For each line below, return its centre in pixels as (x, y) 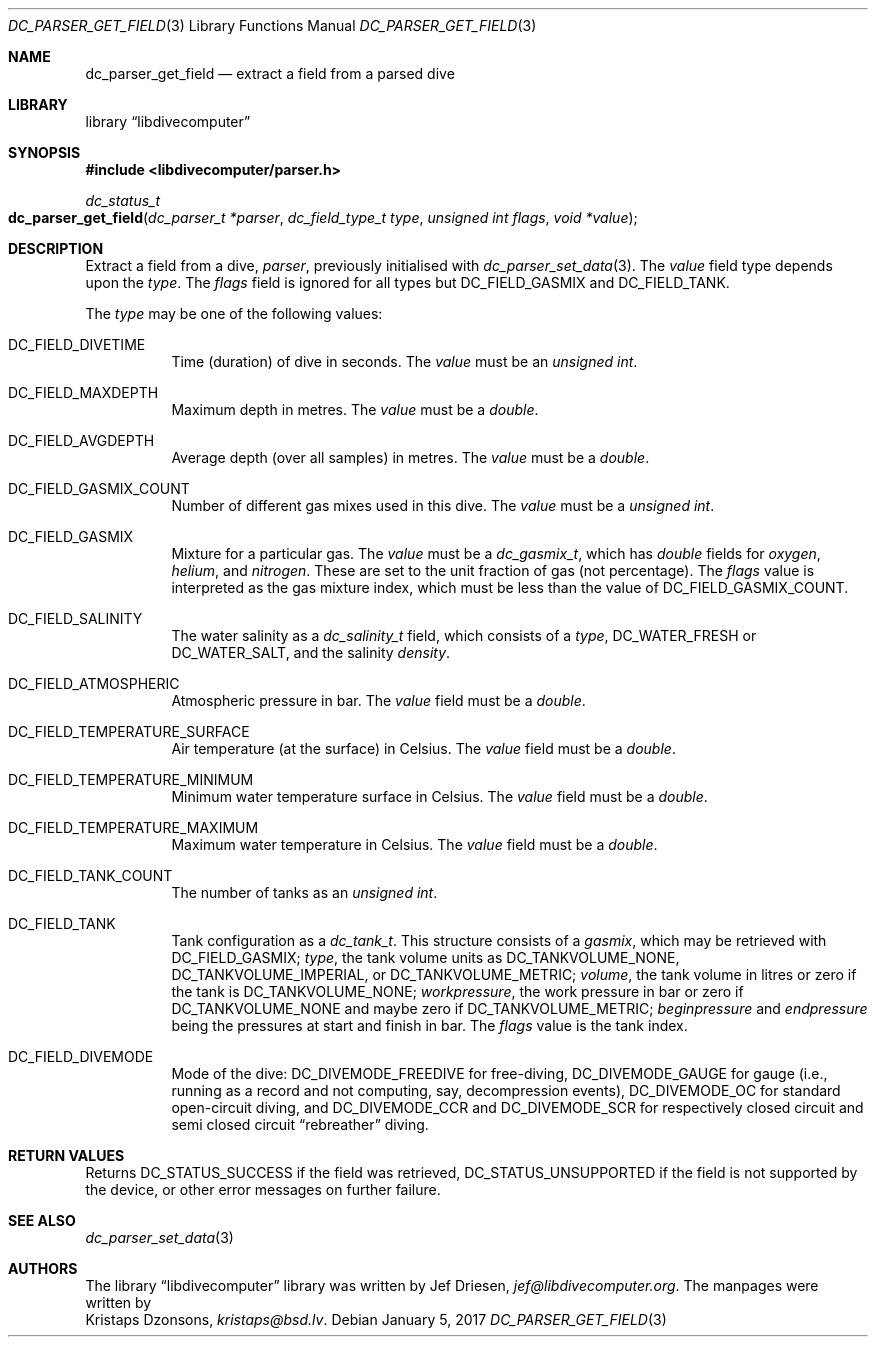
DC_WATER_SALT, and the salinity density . (311, 652)
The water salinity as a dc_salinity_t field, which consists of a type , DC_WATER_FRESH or (464, 635)
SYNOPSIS (44, 152)
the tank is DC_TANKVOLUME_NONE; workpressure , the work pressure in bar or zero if (457, 991)
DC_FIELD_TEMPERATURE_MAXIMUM (133, 827)
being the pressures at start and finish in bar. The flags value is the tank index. (429, 1025)
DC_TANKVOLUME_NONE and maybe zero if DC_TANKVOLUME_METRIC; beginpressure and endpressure (519, 1008)
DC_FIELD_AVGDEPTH (81, 440)
